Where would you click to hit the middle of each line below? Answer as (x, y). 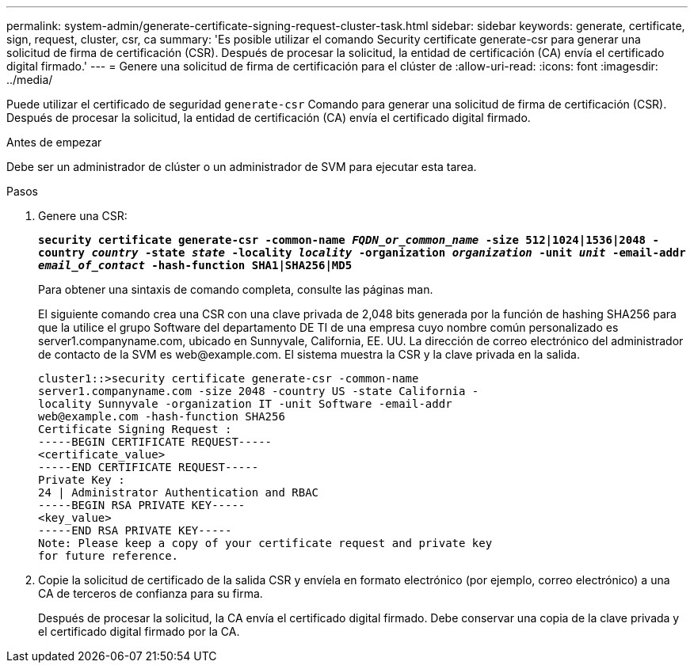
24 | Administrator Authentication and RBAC (179, 492)
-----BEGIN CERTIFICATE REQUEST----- (155, 442)
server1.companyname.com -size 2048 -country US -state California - (259, 391)
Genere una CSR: (83, 216)
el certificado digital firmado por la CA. (139, 631)
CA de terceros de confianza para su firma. (151, 593)
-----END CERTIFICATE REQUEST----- (149, 467)
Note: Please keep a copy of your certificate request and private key (265, 543)
